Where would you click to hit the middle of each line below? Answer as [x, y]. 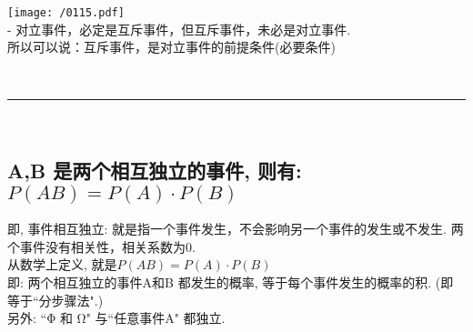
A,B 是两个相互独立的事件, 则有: [155, 171]
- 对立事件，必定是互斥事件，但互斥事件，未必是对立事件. [179, 29]
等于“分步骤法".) [55, 300]
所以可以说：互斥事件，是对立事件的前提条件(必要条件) [171, 47]
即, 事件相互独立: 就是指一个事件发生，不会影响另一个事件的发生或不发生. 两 [236, 229]
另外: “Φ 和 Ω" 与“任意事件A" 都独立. [116, 318]
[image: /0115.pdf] [66, 13]
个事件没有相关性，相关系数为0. [101, 246]
